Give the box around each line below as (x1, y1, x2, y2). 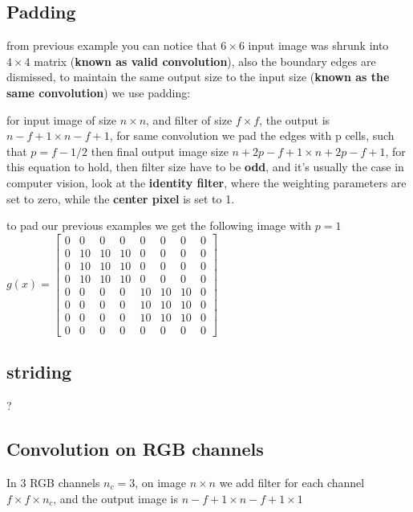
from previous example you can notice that (6, 37, 217, 54)
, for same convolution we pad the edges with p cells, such (109, 127, 395, 144)
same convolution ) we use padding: (6, 84, 191, 100)
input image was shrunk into (248, 37, 389, 54)
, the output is (259, 111, 330, 128)
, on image (135, 473, 186, 490)
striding (6, 359, 72, 384)
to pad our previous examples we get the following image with (6, 217, 312, 234)
